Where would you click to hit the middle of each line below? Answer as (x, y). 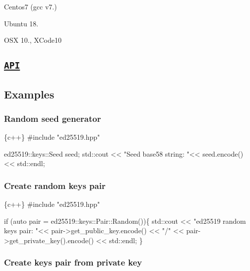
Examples (29, 94)
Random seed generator (53, 118)
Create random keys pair (55, 185)
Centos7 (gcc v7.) (31, 6)
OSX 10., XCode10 (33, 40)
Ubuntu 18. (21, 23)
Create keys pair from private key (73, 262)
